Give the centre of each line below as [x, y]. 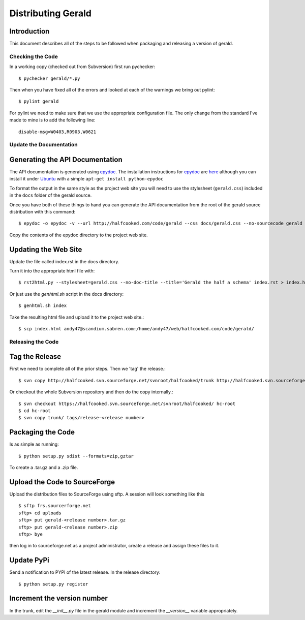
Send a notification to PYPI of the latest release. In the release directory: [85, 572]
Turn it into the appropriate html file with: [52, 271]
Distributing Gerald [50, 13]
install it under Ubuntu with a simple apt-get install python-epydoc [86, 179]
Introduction [29, 31]
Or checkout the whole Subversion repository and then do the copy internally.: [91, 392]
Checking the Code [34, 56]
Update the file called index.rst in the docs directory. [64, 261]
